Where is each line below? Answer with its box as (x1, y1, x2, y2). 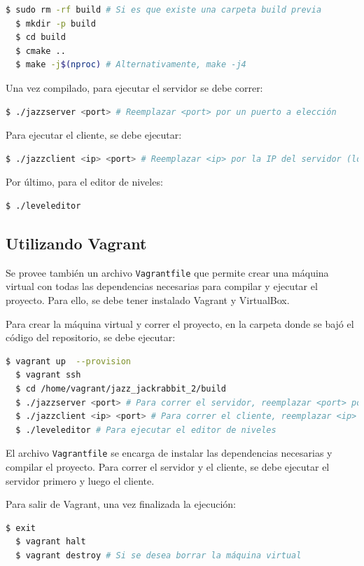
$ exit (6, 523, 36, 533)
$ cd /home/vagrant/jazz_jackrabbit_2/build (15, 383, 227, 394)
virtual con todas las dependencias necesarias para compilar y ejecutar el (6, 279, 318, 294)
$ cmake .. (15, 46, 66, 56)
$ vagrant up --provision (6, 356, 131, 366)
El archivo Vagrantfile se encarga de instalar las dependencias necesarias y (6, 446, 332, 460)
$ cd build (15, 32, 66, 43)
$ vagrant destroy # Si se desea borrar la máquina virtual (15, 550, 302, 560)
